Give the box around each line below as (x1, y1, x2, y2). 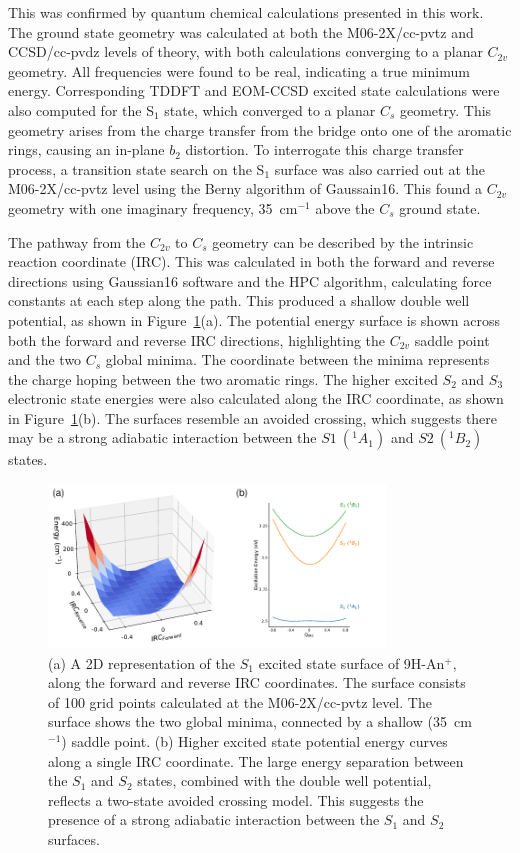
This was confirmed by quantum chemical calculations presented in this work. (8, 2, 484, 22)
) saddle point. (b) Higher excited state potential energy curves (61, 731, 448, 752)
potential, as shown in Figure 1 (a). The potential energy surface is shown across (8, 309, 501, 330)
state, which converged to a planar (164, 99, 376, 120)
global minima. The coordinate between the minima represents (105, 349, 490, 370)
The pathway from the (8, 231, 146, 252)
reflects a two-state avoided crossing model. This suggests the (48, 789, 424, 810)
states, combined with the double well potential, (137, 770, 432, 791)
